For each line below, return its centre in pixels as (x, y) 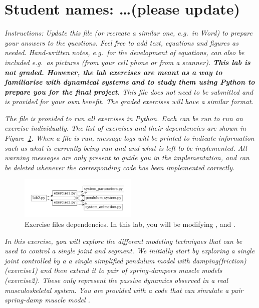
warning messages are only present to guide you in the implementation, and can (127, 158)
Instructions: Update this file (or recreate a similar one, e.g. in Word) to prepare (128, 33)
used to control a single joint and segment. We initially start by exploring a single (130, 251)
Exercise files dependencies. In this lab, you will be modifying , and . (130, 224)
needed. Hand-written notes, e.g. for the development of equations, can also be (124, 52)
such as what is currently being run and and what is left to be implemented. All (126, 147)
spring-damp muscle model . (47, 300)
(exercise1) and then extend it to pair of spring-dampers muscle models (113, 270)
